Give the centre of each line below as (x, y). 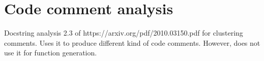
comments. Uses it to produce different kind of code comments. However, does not (132, 42)
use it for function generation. (51, 53)
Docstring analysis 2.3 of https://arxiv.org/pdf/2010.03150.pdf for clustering (124, 33)
